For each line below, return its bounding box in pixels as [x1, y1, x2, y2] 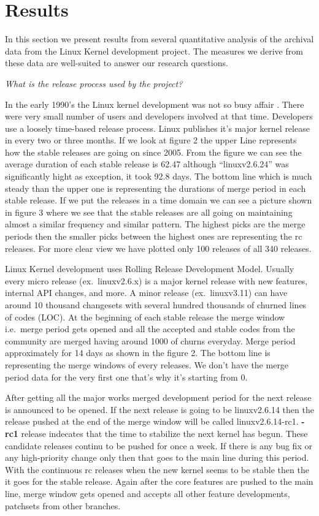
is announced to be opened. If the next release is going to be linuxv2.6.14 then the [5, 403, 314, 415]
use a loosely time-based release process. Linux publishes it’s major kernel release [5, 121, 310, 134]
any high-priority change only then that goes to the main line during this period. [5, 451, 309, 464]
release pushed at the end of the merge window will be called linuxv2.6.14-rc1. [5, 415, 299, 428]
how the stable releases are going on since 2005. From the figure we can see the [5, 145, 302, 158]
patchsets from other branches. [5, 499, 121, 512]
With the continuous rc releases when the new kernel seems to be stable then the [5, 463, 309, 476]
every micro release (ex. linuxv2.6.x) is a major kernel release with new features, [5, 274, 308, 287]
